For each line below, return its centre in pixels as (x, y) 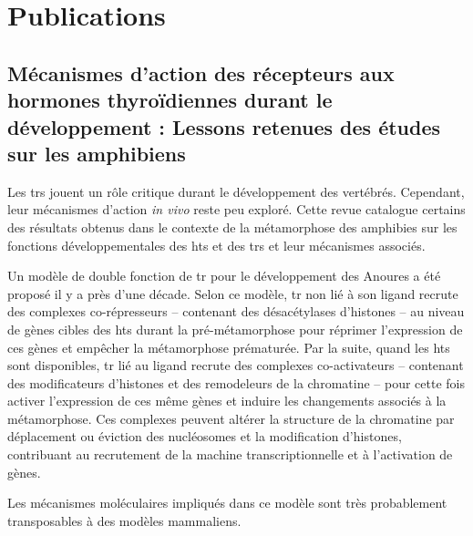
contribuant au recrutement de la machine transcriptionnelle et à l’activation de (230, 454)
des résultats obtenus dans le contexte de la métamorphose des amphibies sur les (232, 227)
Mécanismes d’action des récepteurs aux (201, 72)
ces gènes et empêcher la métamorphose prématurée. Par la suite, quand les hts (229, 347)
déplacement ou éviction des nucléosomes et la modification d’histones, (205, 436)
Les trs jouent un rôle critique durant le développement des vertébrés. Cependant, (236, 191)
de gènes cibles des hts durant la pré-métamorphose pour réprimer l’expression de (235, 329)
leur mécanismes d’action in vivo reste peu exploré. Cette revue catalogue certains (236, 209)
